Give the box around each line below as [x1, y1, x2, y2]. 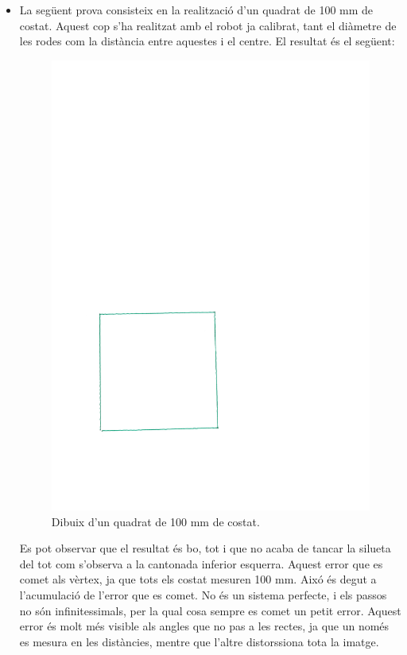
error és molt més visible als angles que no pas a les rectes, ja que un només [19, 618, 390, 634]
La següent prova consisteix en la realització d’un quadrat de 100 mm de [19, 2, 374, 17]
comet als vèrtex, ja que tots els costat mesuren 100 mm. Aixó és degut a [19, 571, 377, 587]
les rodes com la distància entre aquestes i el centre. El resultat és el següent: [19, 33, 395, 49]
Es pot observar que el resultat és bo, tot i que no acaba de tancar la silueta [19, 540, 391, 556]
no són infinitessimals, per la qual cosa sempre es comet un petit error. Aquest [19, 602, 401, 618]
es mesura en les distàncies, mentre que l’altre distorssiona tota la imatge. [19, 633, 379, 649]
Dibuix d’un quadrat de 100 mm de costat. [51, 513, 260, 529]
